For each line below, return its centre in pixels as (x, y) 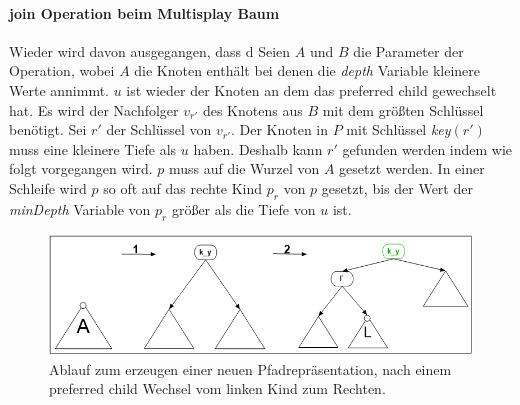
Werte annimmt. (59, 89)
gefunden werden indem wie (427, 148)
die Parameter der (408, 50)
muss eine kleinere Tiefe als (93, 148)
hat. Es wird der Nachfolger (94, 109)
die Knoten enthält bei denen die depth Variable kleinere (307, 70)
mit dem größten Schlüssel (403, 109)
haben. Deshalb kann (258, 148)
